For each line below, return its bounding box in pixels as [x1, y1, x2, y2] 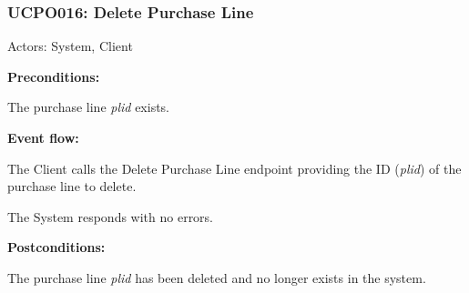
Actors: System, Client [7, 36, 133, 56]
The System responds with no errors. [7, 207, 214, 226]
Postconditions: [7, 237, 106, 257]
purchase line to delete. [7, 177, 137, 196]
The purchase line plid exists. [7, 97, 170, 116]
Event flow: [7, 128, 79, 146]
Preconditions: [7, 66, 100, 86]
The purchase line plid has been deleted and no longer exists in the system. [7, 268, 426, 287]
